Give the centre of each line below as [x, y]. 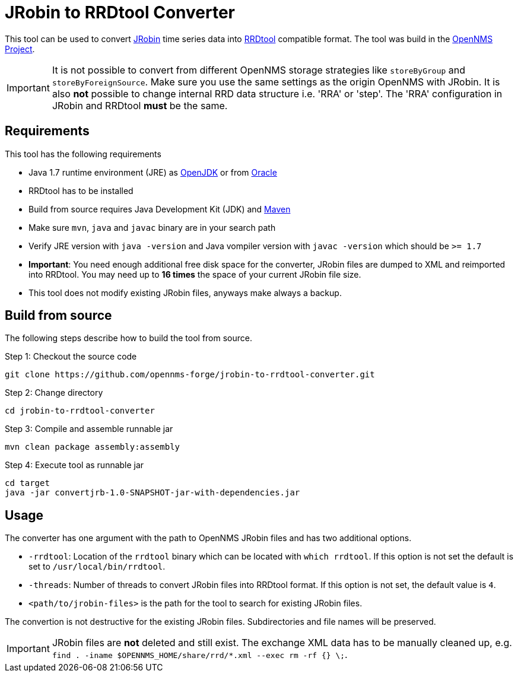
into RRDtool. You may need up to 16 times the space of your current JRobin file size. [195, 274]
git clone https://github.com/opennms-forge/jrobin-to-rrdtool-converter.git [190, 375]
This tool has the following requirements [83, 154]
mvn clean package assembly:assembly [93, 447]
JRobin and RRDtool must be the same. [140, 105]
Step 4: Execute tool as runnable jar [74, 465]
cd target [27, 483]
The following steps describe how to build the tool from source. [128, 338]
